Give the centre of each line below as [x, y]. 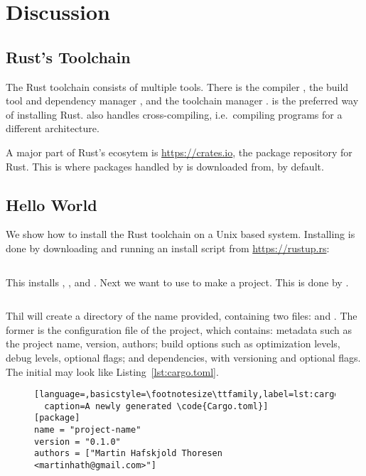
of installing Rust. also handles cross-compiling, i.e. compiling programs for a [174, 114]
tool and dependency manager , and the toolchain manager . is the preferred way [182, 101]
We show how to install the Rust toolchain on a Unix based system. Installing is [181, 234]
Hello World [52, 204]
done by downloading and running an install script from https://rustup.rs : [168, 248]
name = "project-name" [88, 430]
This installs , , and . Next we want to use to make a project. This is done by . [177, 282]
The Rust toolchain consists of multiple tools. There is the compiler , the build [177, 86]
